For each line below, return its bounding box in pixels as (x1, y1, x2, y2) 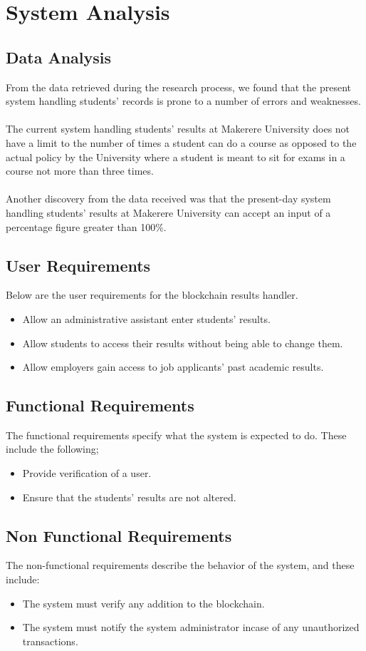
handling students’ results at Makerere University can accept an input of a (6, 205, 331, 220)
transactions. (22, 633, 78, 648)
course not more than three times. (6, 163, 154, 178)
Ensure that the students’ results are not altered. (22, 489, 236, 504)
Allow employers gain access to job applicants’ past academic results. (22, 359, 324, 374)
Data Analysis (6, 46, 112, 68)
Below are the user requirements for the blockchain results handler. (6, 287, 298, 302)
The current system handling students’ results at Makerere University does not (6, 121, 350, 136)
